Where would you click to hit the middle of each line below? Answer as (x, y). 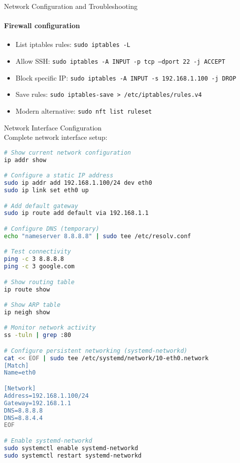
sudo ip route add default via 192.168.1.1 (76, 213)
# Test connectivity (38, 252)
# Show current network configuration (68, 152)
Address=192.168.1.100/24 (46, 396)
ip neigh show (27, 312)
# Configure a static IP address (59, 176)
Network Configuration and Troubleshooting (71, 6)
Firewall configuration (42, 25)
